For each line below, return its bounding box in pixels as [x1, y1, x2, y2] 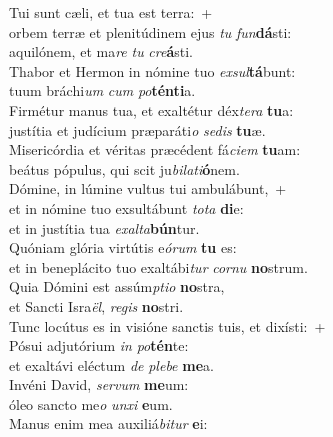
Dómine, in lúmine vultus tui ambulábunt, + [9, 178, 287, 199]
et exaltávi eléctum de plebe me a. [9, 354, 214, 375]
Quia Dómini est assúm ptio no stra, [9, 276, 225, 297]
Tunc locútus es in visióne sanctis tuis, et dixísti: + [9, 315, 326, 336]
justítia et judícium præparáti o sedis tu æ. [9, 119, 266, 140]
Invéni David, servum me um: [9, 374, 189, 395]
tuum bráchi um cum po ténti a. [9, 80, 196, 101]
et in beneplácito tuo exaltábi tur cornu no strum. [9, 256, 308, 277]
